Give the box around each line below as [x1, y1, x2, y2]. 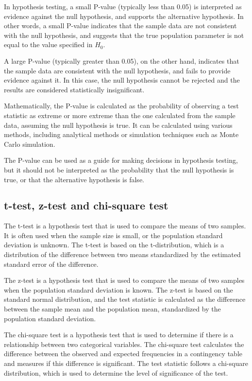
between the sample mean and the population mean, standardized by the [4, 304, 221, 314]
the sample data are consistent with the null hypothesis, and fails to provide [4, 65, 231, 75]
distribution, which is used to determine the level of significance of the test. [4, 367, 228, 378]
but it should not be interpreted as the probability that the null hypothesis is [4, 164, 234, 174]
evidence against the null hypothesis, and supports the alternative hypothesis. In [4, 11, 244, 21]
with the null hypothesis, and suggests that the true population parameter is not [4, 30, 244, 40]
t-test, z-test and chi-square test [4, 198, 168, 213]
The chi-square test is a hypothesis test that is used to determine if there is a [4, 329, 234, 340]
